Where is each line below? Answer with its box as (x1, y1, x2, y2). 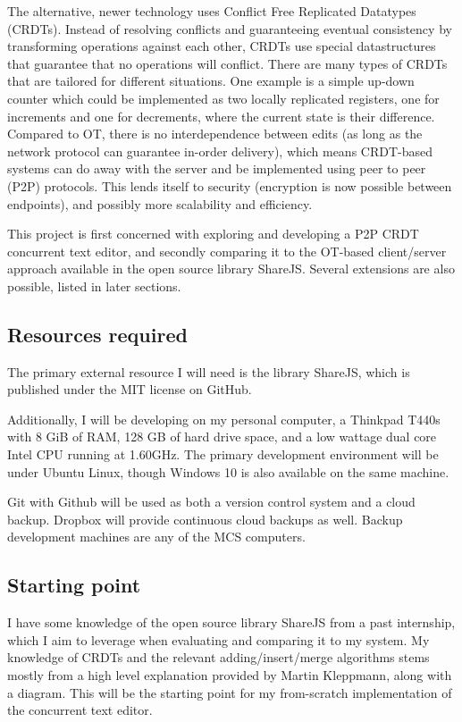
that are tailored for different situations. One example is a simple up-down (7, 71, 415, 90)
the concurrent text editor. (7, 701, 153, 719)
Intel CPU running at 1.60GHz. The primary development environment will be (7, 445, 439, 464)
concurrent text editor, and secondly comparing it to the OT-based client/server (7, 241, 447, 260)
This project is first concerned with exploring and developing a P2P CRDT (7, 224, 419, 243)
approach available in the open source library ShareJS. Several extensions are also (7, 259, 455, 278)
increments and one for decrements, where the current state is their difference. (7, 106, 435, 125)
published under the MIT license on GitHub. (7, 380, 252, 399)
